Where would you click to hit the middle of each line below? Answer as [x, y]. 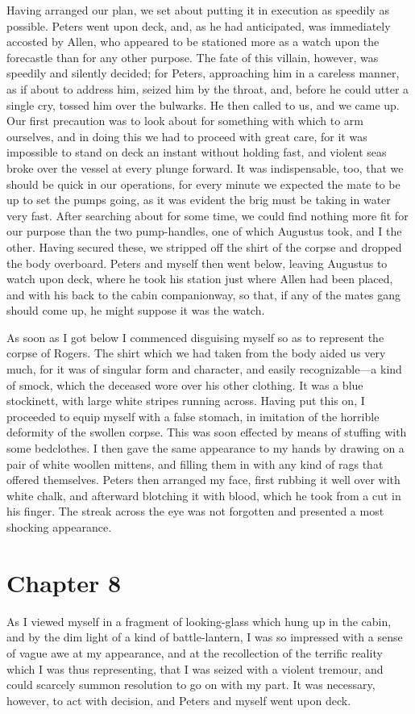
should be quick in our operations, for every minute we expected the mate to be [203, 184]
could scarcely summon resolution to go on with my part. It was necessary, [191, 685]
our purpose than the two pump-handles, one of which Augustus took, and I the [204, 231]
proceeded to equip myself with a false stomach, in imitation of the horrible [193, 416]
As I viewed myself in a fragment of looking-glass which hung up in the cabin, [199, 621]
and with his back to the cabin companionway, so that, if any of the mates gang [204, 294]
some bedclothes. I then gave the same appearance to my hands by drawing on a [205, 448]
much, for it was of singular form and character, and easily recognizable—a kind [204, 369]
